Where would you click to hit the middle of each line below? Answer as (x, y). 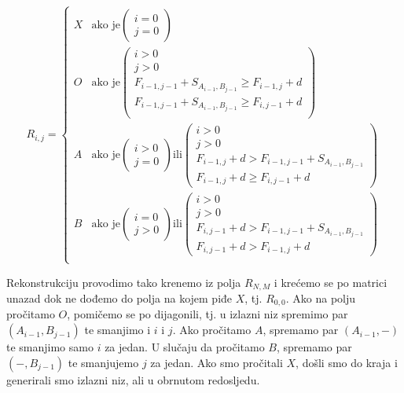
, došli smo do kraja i (347, 362)
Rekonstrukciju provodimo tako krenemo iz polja (124, 282)
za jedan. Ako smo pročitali (217, 362)
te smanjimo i (118, 330)
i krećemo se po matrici (331, 282)
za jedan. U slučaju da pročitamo (185, 347)
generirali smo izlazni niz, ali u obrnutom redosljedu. (133, 379)
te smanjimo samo (50, 347)
